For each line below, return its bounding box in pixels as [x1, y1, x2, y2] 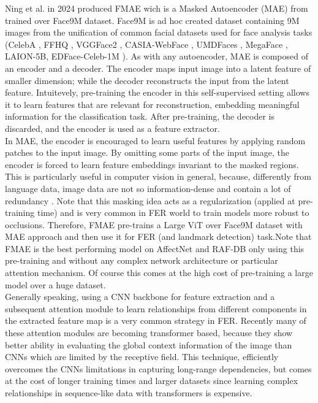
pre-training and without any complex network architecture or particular [5, 254, 278, 267]
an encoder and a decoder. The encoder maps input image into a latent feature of [5, 61, 311, 74]
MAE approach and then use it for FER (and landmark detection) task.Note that [5, 230, 312, 243]
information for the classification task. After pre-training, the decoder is [5, 110, 275, 123]
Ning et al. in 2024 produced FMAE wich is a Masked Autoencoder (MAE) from [5, 2, 308, 14]
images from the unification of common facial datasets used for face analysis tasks [5, 26, 312, 39]
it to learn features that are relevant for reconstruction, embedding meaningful [5, 98, 300, 110]
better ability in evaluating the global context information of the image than [5, 338, 292, 351]
